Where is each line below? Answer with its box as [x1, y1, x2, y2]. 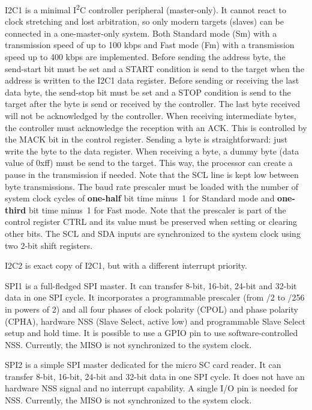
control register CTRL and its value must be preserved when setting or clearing [5, 215, 298, 228]
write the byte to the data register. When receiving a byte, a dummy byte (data [5, 144, 299, 157]
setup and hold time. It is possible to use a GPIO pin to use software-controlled [5, 326, 298, 339]
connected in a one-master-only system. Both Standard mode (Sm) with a [5, 26, 277, 39]
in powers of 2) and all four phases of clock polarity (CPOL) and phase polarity [5, 302, 298, 315]
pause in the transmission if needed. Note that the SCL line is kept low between [5, 168, 299, 180]
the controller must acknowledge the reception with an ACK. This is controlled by [5, 121, 307, 133]
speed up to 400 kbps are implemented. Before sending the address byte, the [5, 50, 286, 63]
